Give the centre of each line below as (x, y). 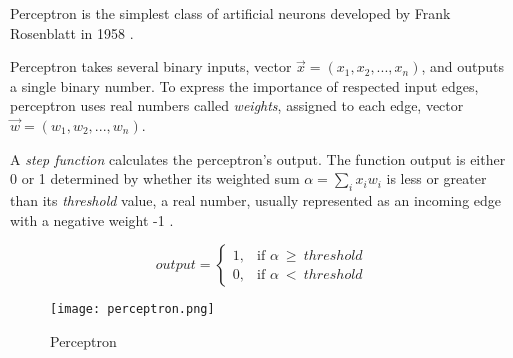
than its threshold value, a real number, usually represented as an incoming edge (256, 199)
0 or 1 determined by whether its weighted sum (155, 178)
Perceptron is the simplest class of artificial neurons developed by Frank (230, 13)
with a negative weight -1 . (92, 219)
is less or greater (436, 178)
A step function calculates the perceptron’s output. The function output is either (258, 158)
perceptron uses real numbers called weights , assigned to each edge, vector (237, 105)
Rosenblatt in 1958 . (72, 32)
